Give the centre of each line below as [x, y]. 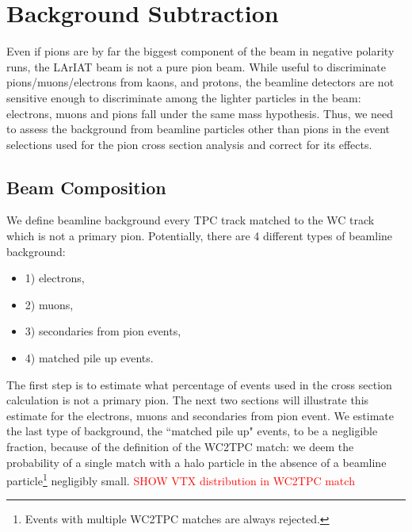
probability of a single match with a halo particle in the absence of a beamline [196, 462]
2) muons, [49, 304]
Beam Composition [86, 187]
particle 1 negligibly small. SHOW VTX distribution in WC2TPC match [181, 479]
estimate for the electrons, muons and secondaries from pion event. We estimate [200, 415]
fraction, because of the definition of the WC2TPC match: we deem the [180, 447]
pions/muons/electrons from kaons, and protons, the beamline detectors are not [200, 82]
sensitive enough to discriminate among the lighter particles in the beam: [184, 97]
